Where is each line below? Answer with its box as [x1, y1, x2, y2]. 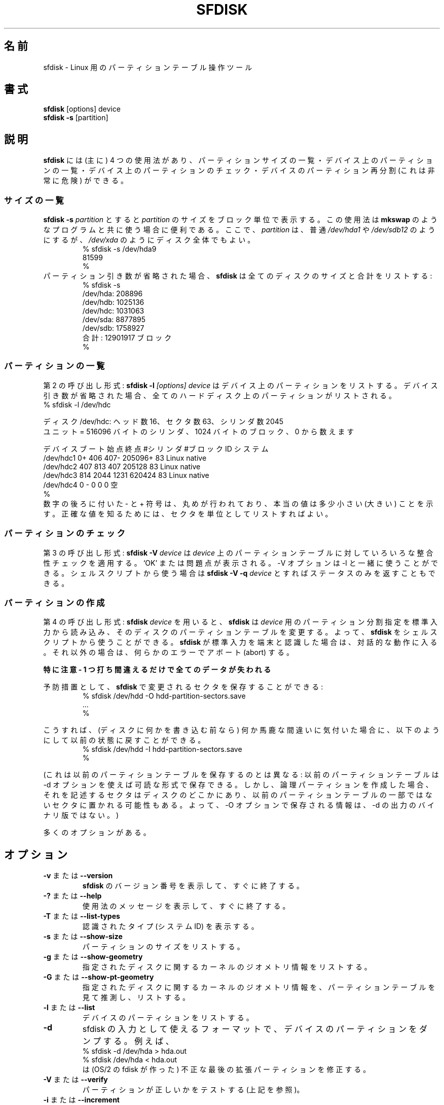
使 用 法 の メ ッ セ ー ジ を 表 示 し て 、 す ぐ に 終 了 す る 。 [82, 902, 290, 911]
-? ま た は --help [43, 891, 102, 901]
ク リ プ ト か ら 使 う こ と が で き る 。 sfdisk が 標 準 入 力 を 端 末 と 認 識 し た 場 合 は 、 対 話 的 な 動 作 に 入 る [43, 638, 437, 647]
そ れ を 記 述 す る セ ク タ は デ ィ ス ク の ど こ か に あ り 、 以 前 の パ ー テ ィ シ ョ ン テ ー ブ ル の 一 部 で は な [43, 790, 432, 800]
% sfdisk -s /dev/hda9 [82, 245, 157, 254]
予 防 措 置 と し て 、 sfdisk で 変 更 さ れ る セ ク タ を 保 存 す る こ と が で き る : [43, 682, 323, 692]
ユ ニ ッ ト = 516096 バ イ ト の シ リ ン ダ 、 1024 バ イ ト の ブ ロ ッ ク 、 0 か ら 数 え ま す [43, 427, 354, 436]
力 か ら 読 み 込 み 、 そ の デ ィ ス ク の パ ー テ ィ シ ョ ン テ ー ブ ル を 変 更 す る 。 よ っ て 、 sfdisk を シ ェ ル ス [43, 628, 437, 637]
